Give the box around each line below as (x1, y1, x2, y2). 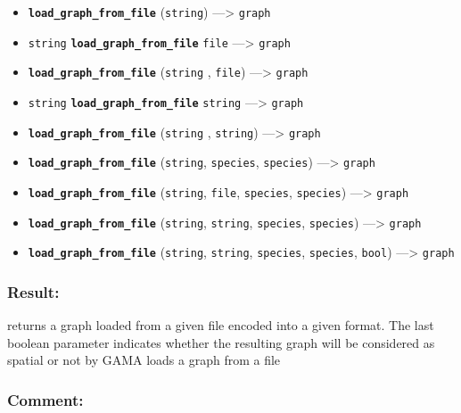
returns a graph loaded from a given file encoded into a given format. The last (7, 316, 434, 335)
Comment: (7, 388, 84, 410)
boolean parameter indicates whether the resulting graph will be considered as (7, 333, 435, 351)
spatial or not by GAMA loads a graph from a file (7, 351, 281, 369)
